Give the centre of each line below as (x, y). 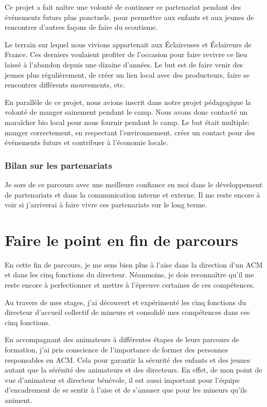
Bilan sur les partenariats (58, 165)
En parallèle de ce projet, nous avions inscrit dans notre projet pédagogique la (128, 102)
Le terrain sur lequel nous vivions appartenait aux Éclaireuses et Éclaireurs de (128, 44)
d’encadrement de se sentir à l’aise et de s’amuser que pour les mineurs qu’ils (126, 390)
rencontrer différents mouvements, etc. (65, 85)
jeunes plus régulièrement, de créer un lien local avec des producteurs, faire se (127, 74)
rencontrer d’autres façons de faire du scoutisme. (81, 27)
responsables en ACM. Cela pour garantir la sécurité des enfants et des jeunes (128, 359)
